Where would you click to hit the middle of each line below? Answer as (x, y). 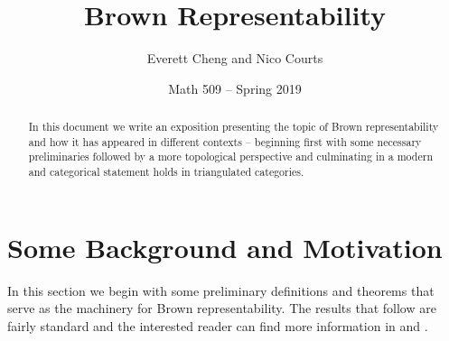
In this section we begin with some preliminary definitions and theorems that (221, 290)
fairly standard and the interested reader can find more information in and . (218, 325)
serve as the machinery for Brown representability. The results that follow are (222, 308)
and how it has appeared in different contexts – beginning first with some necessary (225, 141)
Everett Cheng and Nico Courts (235, 58)
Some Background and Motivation (225, 247)
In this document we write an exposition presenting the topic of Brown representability (234, 127)
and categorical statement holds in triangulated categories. (166, 172)
